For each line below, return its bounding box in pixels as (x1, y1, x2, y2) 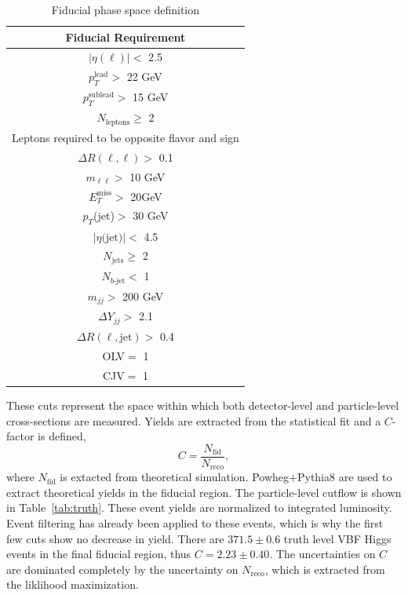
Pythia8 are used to (297, 469, 392, 485)
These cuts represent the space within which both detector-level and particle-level (6, 396, 399, 413)
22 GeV (126, 68, 162, 85)
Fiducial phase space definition (51, 2, 200, 17)
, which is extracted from (264, 560, 385, 577)
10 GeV (129, 168, 166, 184)
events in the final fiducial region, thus (6, 546, 191, 562)
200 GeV (122, 287, 164, 304)
